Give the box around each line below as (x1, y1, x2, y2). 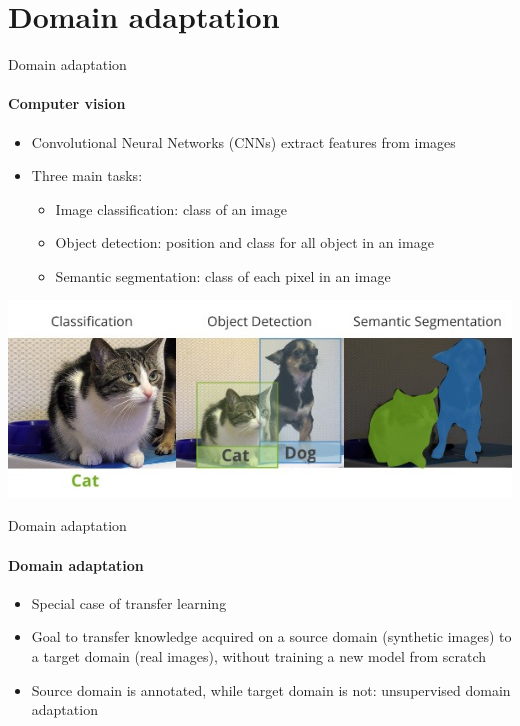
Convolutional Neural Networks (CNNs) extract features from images (31, 131, 456, 152)
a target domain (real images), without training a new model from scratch (31, 646, 486, 667)
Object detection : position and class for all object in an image (55, 232, 434, 253)
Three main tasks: (31, 165, 143, 186)
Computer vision (8, 93, 126, 114)
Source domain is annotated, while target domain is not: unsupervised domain (31, 679, 511, 700)
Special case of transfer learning (31, 592, 227, 613)
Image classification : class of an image (55, 198, 287, 219)
